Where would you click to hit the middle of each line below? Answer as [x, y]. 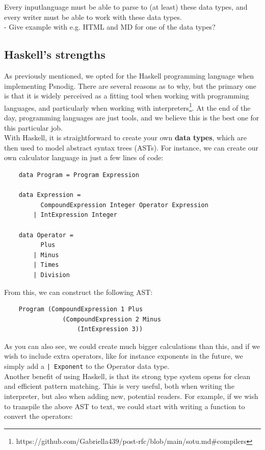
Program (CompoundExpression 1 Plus [81, 309]
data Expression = [50, 195]
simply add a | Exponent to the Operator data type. [87, 366]
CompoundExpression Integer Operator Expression [124, 205]
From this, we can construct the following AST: [78, 292]
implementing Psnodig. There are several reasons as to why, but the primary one [130, 85]
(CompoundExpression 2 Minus [112, 319]
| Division [51, 275]
